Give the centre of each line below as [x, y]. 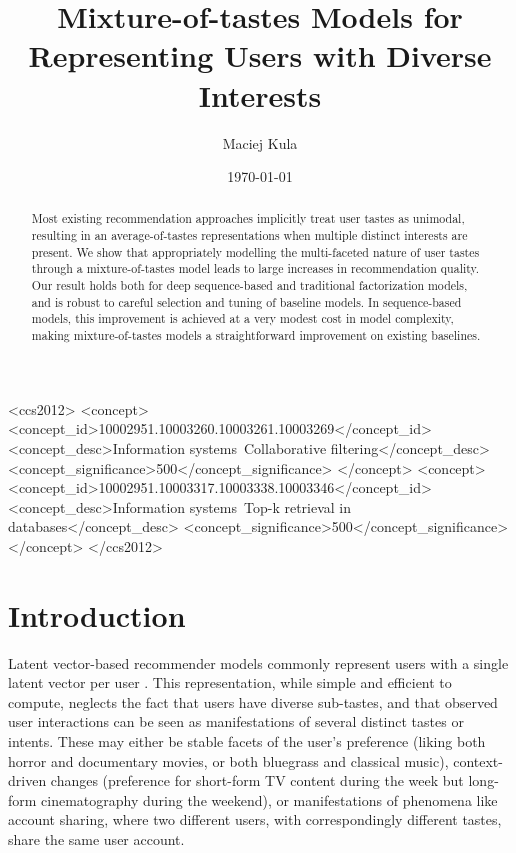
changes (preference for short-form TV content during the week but [257, 780]
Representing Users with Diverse [260, 55]
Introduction [97, 614]
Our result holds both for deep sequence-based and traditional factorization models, [249, 285]
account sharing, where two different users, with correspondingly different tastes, [255, 819]
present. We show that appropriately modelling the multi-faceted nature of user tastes [255, 251]
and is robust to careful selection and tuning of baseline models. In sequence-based [246, 301]
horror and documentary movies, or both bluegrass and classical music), [228, 760]
